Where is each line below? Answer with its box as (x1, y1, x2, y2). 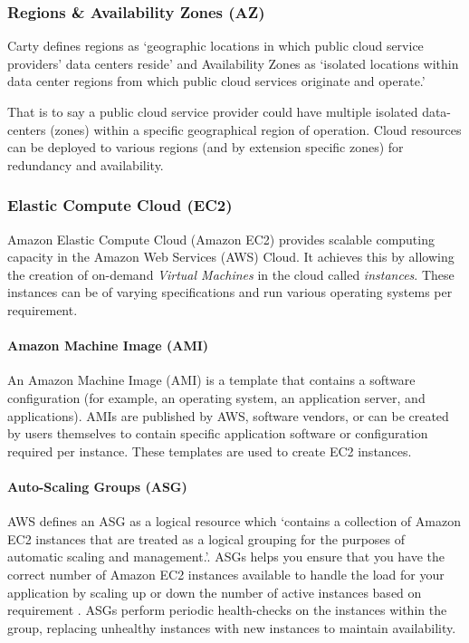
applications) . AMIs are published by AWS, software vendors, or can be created (7, 406, 449, 425)
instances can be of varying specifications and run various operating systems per (7, 283, 453, 302)
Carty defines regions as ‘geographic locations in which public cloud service (7, 36, 424, 55)
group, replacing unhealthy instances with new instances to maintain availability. (7, 618, 456, 637)
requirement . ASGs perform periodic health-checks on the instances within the (7, 600, 447, 619)
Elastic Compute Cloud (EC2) (7, 194, 233, 216)
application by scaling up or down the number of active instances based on (7, 582, 422, 601)
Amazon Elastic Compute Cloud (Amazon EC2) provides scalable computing (7, 229, 435, 248)
